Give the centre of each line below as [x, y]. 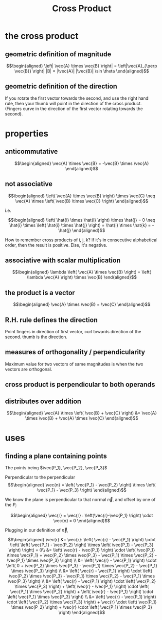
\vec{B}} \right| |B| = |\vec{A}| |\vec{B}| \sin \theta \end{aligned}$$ [82, 71]
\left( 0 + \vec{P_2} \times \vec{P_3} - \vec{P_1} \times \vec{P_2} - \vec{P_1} [82, 565]
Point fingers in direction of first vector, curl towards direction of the [73, 332]
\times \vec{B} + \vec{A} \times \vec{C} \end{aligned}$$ [82, 418]
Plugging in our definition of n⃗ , [37, 530]
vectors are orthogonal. [28, 369]
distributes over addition [43, 401]
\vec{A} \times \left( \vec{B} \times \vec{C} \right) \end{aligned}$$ [82, 201]
